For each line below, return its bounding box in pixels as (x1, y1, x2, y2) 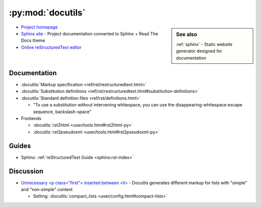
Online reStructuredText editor (21, 44, 82, 50)
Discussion (9, 167, 43, 175)
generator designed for (176, 48, 222, 54)
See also (176, 31, 197, 38)
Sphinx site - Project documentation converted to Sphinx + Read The (21, 30, 159, 36)
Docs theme (21, 38, 45, 44)
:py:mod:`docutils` (9, 7, 86, 18)
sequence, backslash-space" (33, 109, 92, 115)
